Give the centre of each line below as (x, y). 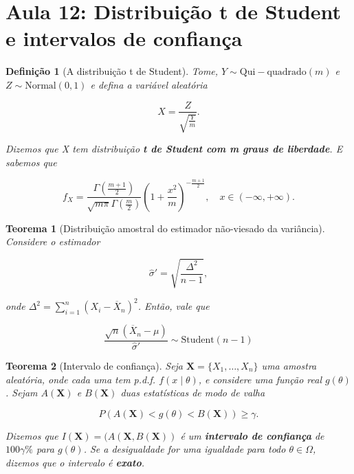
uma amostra (289, 365)
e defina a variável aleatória (149, 84)
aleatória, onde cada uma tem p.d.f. (81, 379)
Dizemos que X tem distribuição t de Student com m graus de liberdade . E (174, 148)
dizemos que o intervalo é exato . (75, 462)
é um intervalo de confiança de (252, 435)
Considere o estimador (53, 241)
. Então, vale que (174, 306)
